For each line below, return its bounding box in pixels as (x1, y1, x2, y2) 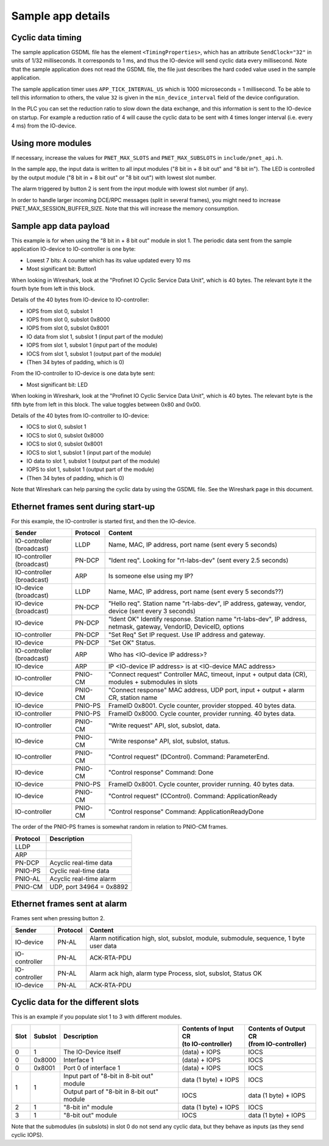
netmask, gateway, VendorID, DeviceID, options (108, 622, 245, 631)
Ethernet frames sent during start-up (11, 501, 155, 512)
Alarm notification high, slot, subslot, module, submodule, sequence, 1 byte (89, 934, 305, 942)
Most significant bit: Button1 (26, 265, 97, 273)
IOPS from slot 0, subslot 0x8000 (26, 316, 110, 323)
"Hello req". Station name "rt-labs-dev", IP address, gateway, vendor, (108, 599, 306, 608)
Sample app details (11, 9, 110, 23)
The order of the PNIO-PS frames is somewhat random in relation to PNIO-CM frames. (11, 823, 228, 831)
